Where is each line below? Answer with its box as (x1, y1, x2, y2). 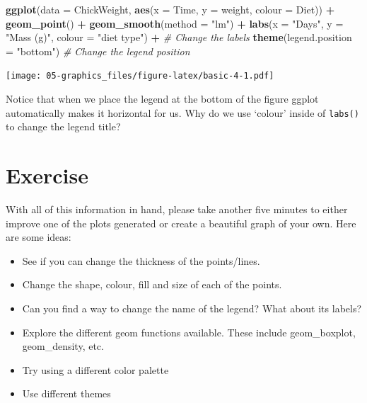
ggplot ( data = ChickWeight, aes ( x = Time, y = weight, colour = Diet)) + (6, 2, 335, 16)
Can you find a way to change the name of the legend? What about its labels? (22, 300, 362, 315)
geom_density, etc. (22, 339, 104, 353)
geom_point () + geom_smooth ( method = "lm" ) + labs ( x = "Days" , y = (6, 16, 344, 30)
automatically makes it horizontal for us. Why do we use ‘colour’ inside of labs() (6, 105, 359, 120)
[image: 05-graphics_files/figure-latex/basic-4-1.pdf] (6, 71, 274, 81)
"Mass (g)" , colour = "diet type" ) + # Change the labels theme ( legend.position (6, 30, 352, 45)
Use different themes (22, 386, 111, 401)
